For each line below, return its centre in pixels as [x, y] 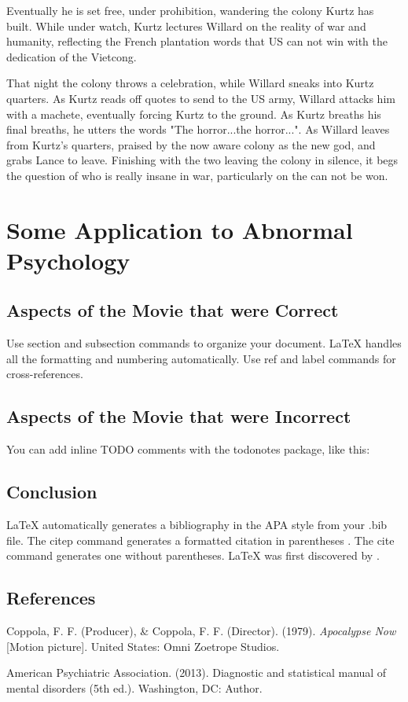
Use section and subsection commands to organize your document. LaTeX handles [204, 343]
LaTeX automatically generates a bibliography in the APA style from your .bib [197, 525]
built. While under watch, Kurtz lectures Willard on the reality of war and [186, 26]
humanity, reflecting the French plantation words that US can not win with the [197, 41]
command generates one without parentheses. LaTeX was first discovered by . [193, 555]
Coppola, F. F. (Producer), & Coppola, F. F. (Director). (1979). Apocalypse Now [201, 631]
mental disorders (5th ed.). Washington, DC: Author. [134, 687]
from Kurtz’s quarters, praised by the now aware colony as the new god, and [191, 144]
